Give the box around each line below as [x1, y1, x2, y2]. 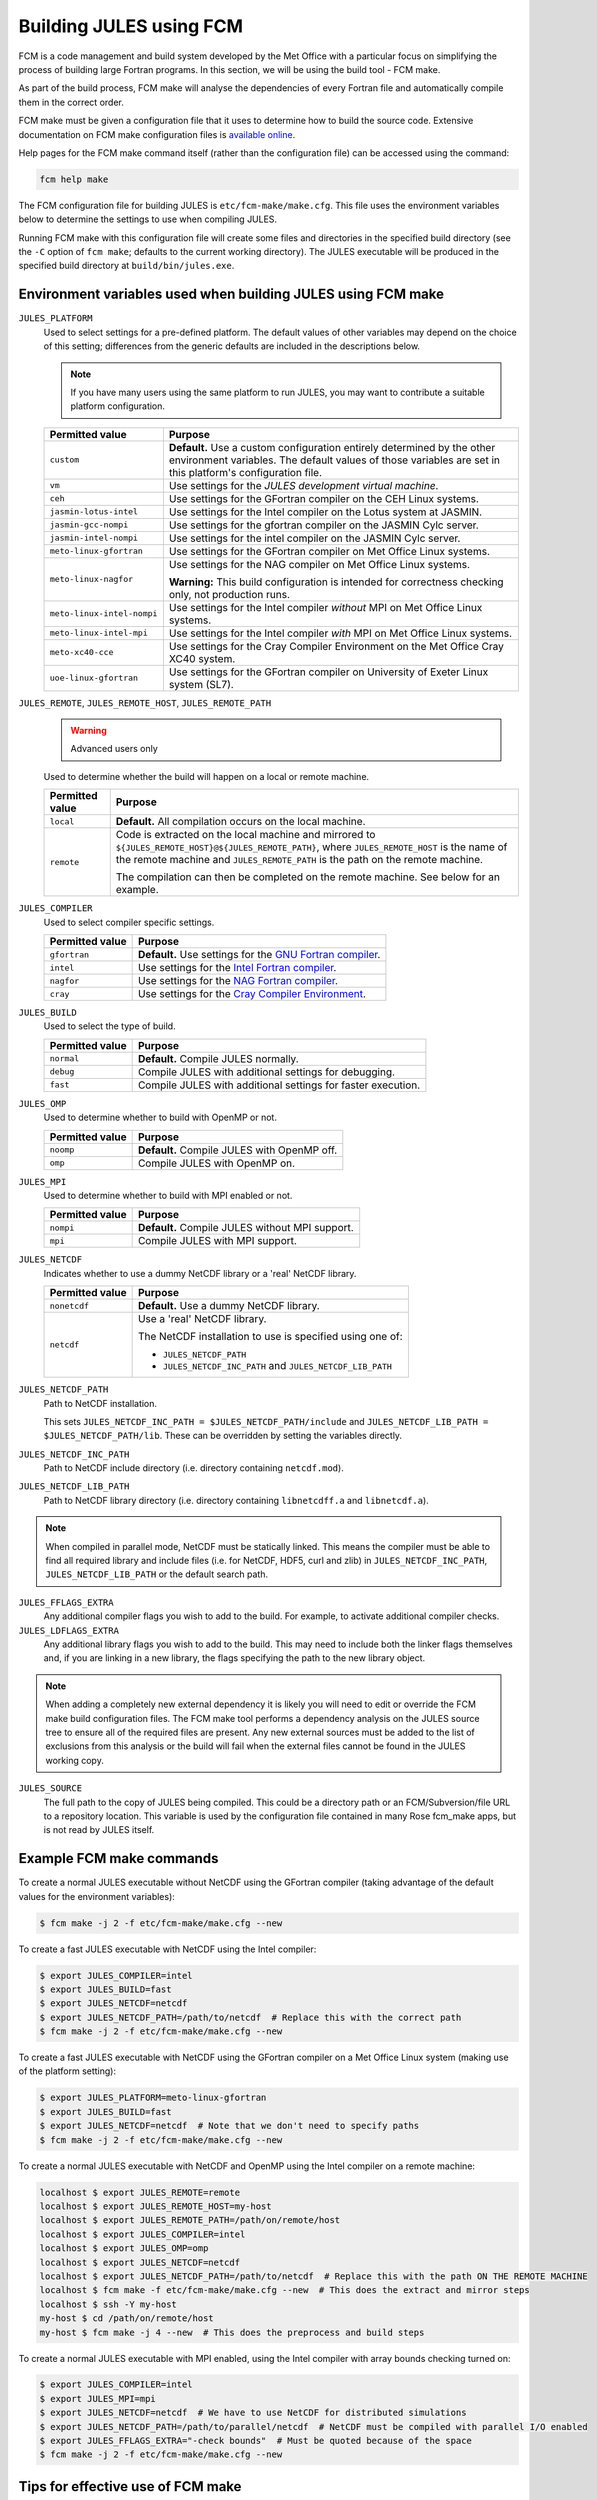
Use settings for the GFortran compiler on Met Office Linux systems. [168, 544, 490, 558]
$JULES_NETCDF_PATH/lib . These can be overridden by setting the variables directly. [43, 1430, 403, 1442]
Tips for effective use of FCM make [18, 2478, 242, 2495]
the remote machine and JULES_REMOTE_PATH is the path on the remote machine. [115, 853, 484, 867]
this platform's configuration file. [168, 465, 323, 479]
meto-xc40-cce [49, 647, 114, 658]
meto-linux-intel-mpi [49, 628, 149, 639]
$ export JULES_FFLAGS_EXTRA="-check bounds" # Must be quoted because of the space [39, 2435, 472, 2447]
